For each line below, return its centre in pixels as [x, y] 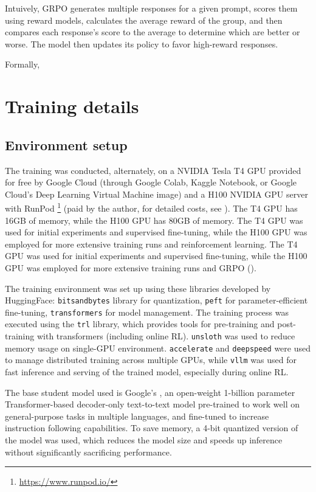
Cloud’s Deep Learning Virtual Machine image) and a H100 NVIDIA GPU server [156, 194]
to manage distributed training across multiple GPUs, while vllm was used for [151, 360]
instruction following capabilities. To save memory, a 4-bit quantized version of [152, 428]
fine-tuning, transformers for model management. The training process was [147, 312]
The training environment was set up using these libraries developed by [138, 288]
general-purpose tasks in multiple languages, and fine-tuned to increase [137, 416]
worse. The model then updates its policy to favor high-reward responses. [142, 43]
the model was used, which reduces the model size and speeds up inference [144, 440]
